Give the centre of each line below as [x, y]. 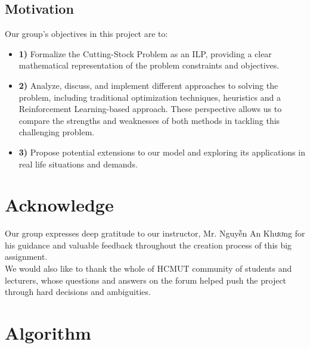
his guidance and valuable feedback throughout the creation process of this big [148, 245]
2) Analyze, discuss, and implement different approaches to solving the [148, 85]
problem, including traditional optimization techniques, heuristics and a [150, 97]
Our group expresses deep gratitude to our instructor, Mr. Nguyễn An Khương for [155, 233]
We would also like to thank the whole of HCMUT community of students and [148, 268]
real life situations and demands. [78, 164]
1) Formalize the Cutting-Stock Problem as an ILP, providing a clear [145, 53]
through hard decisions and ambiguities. [78, 292]
